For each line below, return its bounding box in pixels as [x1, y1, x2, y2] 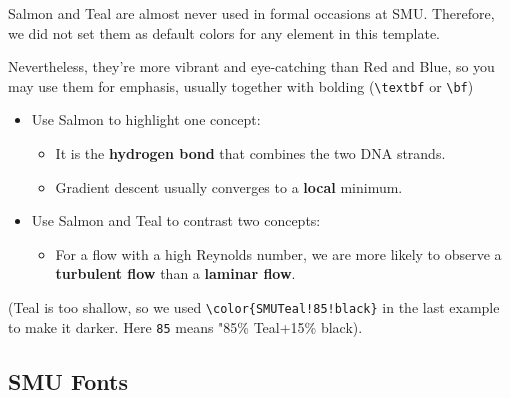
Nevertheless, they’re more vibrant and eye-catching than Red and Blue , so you [8, 56, 495, 77]
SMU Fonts [8, 365, 128, 396]
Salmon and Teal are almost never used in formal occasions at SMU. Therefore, [8, 3, 495, 23]
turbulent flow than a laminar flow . [55, 263, 296, 284]
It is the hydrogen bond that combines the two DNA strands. [55, 143, 446, 164]
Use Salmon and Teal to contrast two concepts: [31, 210, 321, 231]
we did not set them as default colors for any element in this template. [8, 22, 441, 43]
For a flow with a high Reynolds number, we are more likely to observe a [55, 243, 502, 264]
